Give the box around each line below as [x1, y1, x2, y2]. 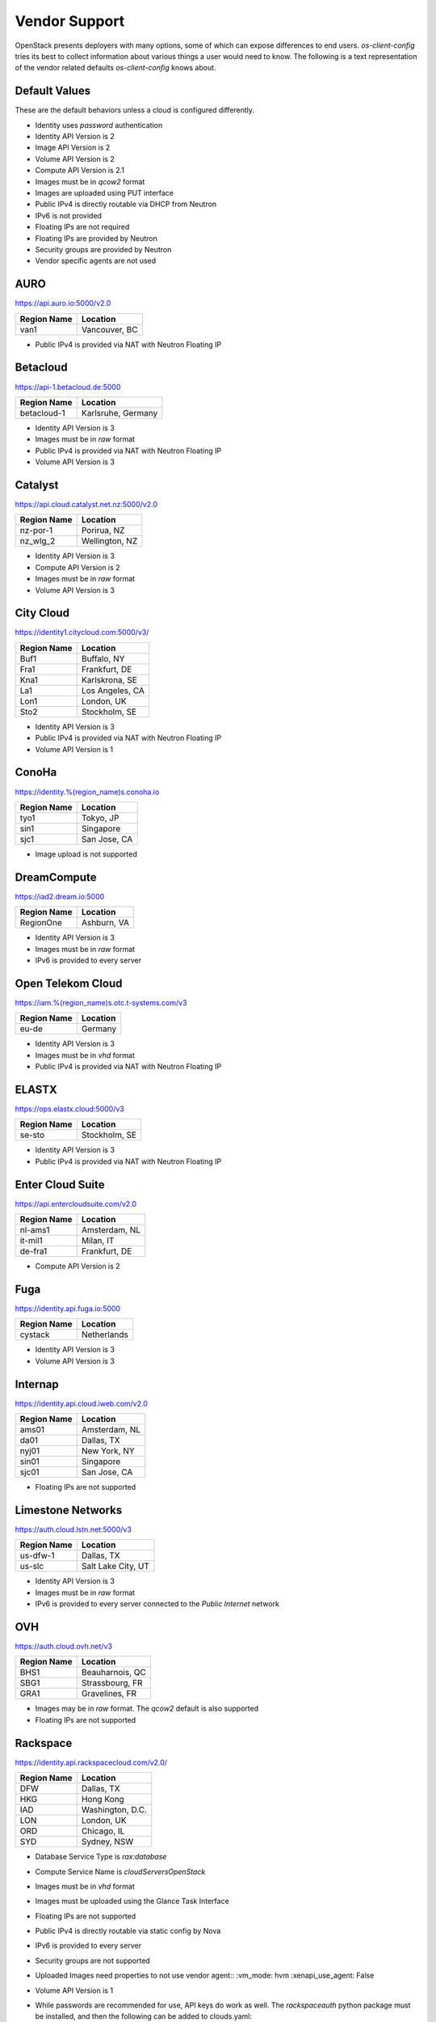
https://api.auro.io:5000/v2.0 [15, 298, 111, 308]
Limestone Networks [15, 1503, 123, 1516]
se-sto [19, 1129, 44, 1140]
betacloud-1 [19, 407, 65, 418]
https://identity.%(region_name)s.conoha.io [15, 787, 160, 797]
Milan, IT [81, 1235, 115, 1246]
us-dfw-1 [19, 1550, 55, 1561]
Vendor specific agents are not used [35, 256, 157, 266]
